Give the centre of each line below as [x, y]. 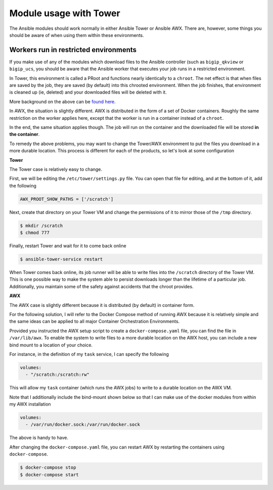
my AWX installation [30, 404]
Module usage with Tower [65, 13]
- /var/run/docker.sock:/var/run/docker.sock [83, 425]
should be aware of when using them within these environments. [77, 35]
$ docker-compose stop [48, 467]
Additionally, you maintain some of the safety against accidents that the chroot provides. [102, 286]
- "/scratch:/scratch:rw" [57, 375]
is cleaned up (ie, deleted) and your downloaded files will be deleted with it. [88, 92]
